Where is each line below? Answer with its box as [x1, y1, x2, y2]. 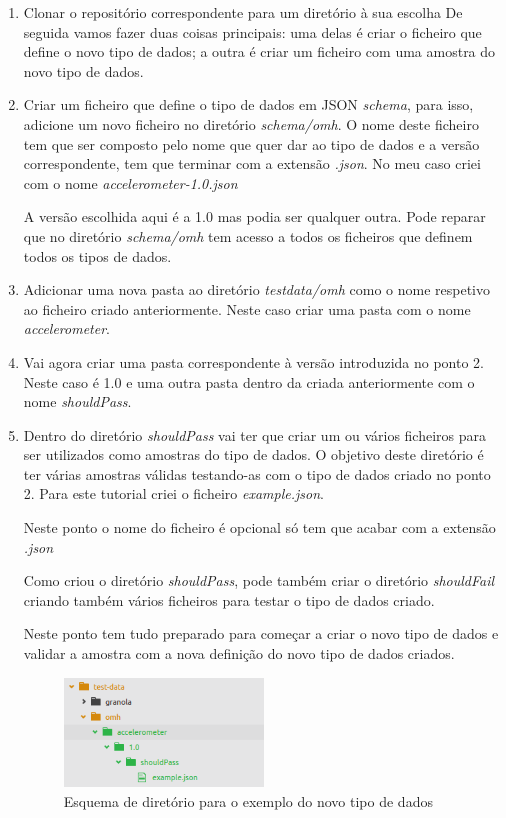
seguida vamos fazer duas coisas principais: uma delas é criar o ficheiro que [23, 21, 482, 42]
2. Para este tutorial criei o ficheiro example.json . [23, 483, 324, 504]
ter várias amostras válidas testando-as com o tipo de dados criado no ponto [23, 463, 491, 484]
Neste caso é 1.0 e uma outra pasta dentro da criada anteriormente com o [23, 371, 475, 392]
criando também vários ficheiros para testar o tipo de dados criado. [23, 589, 435, 610]
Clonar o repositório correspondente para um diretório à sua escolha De [23, 2, 463, 22]
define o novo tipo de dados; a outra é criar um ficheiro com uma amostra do [23, 41, 496, 62]
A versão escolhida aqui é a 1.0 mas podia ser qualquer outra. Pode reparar [23, 206, 486, 227]
